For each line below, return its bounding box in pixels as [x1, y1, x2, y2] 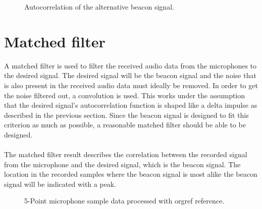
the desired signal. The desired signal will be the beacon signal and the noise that [4, 70, 256, 81]
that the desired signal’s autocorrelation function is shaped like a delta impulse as [4, 100, 257, 110]
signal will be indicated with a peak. [4, 178, 117, 189]
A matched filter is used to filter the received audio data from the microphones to [4, 60, 257, 71]
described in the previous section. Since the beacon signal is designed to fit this [4, 109, 249, 120]
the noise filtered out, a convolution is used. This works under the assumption [4, 90, 245, 100]
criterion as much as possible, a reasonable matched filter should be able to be [4, 119, 246, 130]
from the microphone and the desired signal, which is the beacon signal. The [4, 159, 241, 169]
